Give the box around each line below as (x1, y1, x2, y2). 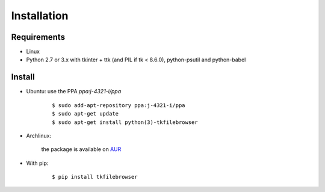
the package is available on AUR (41, 146, 122, 153)
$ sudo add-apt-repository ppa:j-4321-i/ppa (52, 102, 186, 108)
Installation (11, 9, 69, 22)
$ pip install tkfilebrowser (52, 173, 138, 181)
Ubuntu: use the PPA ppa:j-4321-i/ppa (26, 88, 122, 95)
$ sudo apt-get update (52, 110, 119, 117)
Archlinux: (26, 132, 51, 139)
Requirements (11, 32, 66, 42)
